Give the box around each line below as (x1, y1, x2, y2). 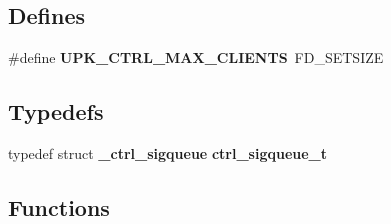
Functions (8, 191, 110, 222)
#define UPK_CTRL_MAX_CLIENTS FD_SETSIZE (8, 47, 384, 68)
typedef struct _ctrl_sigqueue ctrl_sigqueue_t (8, 143, 328, 163)
